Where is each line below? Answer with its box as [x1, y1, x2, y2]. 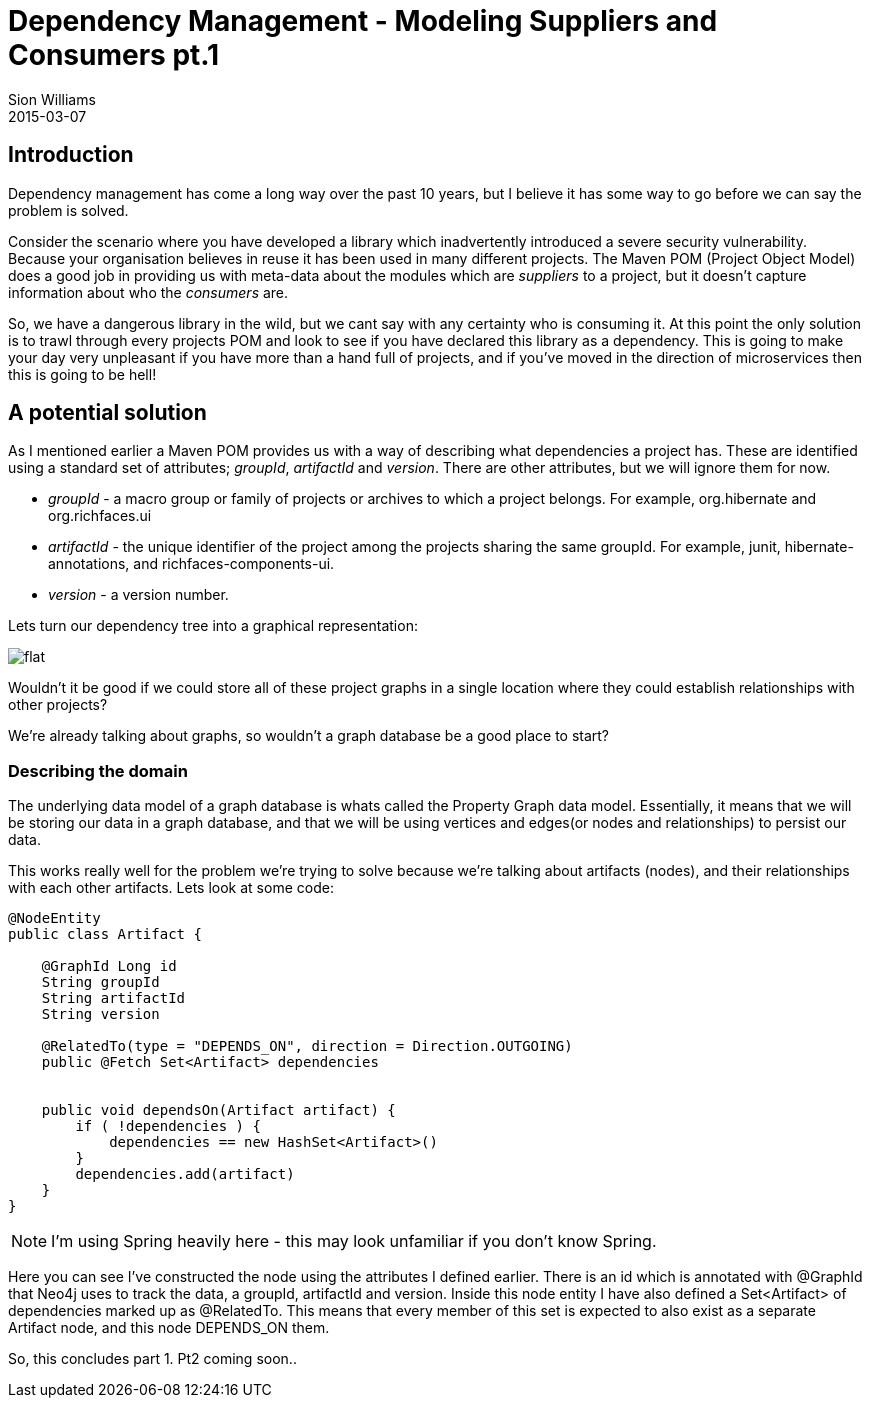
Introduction [8, 142, 134, 168]
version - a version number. [48, 586, 229, 604]
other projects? [8, 696, 108, 714]
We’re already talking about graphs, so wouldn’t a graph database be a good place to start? [8, 727, 610, 745]
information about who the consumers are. [8, 283, 289, 301]
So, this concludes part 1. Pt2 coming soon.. [8, 1350, 297, 1368]
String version [41, 1006, 160, 1023]
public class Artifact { [8, 926, 202, 943]
